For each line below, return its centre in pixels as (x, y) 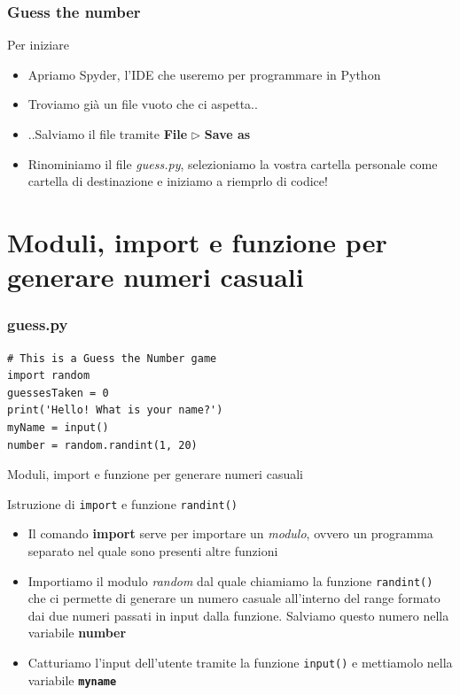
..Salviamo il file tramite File (108, 134)
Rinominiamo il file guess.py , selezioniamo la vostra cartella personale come (233, 163)
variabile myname (72, 680)
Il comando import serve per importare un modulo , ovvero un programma (230, 533)
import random (49, 376)
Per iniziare (38, 45)
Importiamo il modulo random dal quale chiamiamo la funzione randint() (230, 580)
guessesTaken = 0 (58, 393)
